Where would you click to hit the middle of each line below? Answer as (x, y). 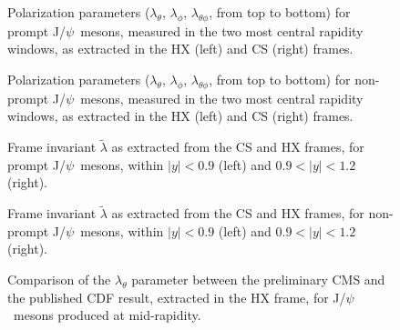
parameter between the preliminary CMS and (258, 279)
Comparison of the (59, 279)
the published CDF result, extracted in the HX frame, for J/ (177, 297)
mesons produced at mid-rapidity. (107, 315)
